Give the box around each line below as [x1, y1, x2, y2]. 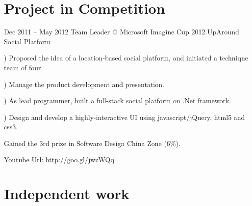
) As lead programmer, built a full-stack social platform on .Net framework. [4, 95, 231, 106]
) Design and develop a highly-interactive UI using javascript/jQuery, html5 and [4, 112, 245, 122]
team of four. [4, 62, 43, 72]
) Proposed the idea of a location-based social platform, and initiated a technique [4, 53, 248, 63]
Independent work [4, 183, 129, 204]
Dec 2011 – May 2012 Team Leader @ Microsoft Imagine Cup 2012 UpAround [4, 27, 239, 37]
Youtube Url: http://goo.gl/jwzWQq [4, 154, 114, 165]
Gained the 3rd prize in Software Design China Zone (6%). [4, 138, 180, 148]
